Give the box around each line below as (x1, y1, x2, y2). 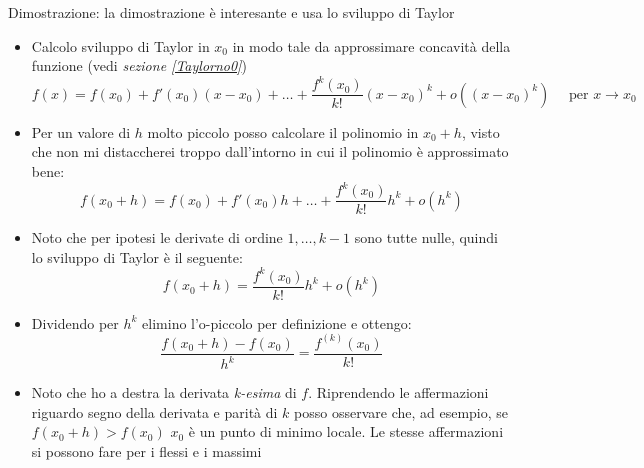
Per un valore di (31, 121, 131, 142)
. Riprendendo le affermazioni (308, 382, 489, 403)
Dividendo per (31, 312, 119, 333)
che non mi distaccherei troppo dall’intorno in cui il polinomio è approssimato (31, 141, 509, 162)
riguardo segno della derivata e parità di (31, 401, 278, 422)
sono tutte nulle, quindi (354, 227, 498, 248)
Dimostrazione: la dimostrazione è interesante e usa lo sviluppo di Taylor (8, 2, 455, 22)
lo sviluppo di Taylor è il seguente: (31, 246, 243, 267)
